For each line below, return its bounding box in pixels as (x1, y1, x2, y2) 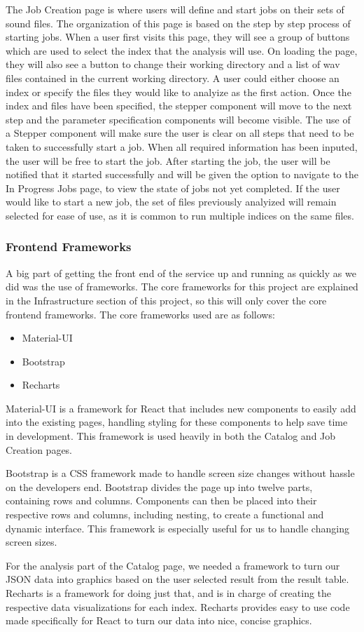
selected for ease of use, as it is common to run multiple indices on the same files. (6, 208, 354, 222)
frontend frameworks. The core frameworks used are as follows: (6, 307, 275, 321)
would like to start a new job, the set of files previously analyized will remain (6, 194, 337, 209)
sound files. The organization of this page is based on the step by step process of (6, 15, 351, 30)
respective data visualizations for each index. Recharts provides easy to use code (6, 599, 350, 614)
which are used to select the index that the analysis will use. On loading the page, (6, 43, 358, 58)
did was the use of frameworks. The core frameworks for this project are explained (6, 279, 358, 294)
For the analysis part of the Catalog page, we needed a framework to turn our (6, 558, 340, 572)
